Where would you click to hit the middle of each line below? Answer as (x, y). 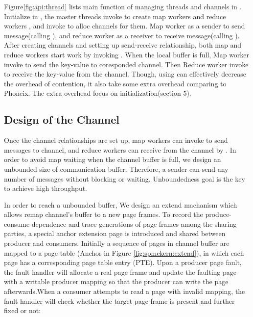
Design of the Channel (62, 119)
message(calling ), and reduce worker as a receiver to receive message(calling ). (122, 35)
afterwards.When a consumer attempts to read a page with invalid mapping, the (125, 291)
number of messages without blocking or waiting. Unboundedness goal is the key (125, 178)
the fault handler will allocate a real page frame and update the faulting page (120, 272)
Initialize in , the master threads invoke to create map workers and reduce (115, 16)
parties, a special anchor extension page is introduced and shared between (115, 233)
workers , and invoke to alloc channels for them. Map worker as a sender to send (125, 26)
